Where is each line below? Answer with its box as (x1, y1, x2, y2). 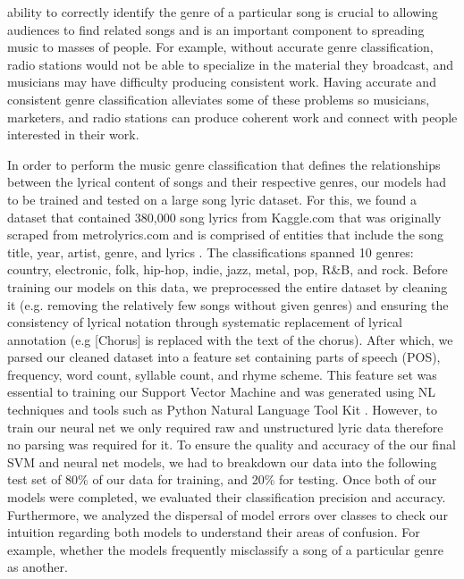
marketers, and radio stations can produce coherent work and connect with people (7, 107, 458, 126)
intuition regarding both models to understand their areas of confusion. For (7, 523, 420, 541)
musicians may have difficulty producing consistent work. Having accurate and (7, 72, 436, 91)
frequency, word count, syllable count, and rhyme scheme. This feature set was (7, 365, 437, 383)
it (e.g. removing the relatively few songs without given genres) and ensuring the (7, 295, 449, 314)
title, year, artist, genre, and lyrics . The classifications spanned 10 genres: (7, 242, 414, 261)
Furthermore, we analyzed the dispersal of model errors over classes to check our (7, 505, 448, 524)
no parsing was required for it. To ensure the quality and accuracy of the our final (7, 435, 456, 454)
